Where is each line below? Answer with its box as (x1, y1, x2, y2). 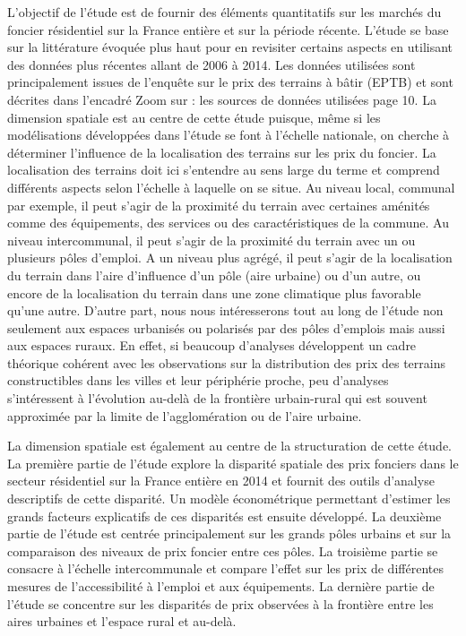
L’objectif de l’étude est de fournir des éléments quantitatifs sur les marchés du (7, 3, 442, 21)
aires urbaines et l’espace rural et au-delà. (7, 612, 237, 631)
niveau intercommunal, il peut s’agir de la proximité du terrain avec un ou (7, 230, 416, 249)
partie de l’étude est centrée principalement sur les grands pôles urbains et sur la (7, 524, 452, 543)
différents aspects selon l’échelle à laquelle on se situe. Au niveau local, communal (7, 177, 455, 196)
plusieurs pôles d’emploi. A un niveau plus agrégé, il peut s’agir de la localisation (7, 248, 453, 267)
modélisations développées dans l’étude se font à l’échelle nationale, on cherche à (7, 125, 450, 144)
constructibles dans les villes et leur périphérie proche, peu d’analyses (7, 371, 389, 390)
